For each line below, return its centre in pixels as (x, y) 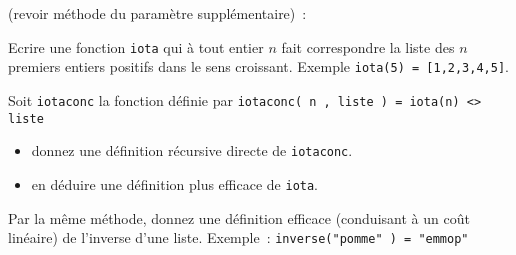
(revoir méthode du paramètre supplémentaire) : (157, 13)
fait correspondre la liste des (368, 46)
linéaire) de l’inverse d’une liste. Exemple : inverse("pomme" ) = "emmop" (238, 237)
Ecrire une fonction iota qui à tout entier (136, 46)
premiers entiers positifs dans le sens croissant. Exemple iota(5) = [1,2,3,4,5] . (258, 66)
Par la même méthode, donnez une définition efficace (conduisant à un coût (239, 217)
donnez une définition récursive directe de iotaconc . (192, 150)
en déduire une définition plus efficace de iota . (175, 183)
